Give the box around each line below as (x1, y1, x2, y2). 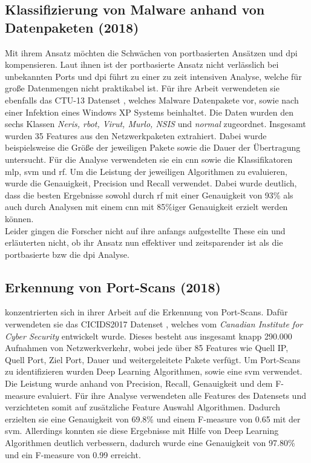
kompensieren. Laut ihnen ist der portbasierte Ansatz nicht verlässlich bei (5, 58, 279, 71)
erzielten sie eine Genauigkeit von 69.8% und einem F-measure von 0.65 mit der (5, 412, 301, 425)
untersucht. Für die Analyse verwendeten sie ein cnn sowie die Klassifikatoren (5, 153, 293, 165)
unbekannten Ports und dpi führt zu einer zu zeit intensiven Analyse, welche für (5, 70, 302, 82)
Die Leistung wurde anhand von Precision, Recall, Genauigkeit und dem (5, 377, 273, 390)
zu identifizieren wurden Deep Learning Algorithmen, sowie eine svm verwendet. (5, 365, 303, 378)
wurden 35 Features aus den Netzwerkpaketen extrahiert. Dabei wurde (5, 129, 267, 142)
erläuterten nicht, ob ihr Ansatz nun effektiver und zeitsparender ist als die (5, 236, 283, 249)
